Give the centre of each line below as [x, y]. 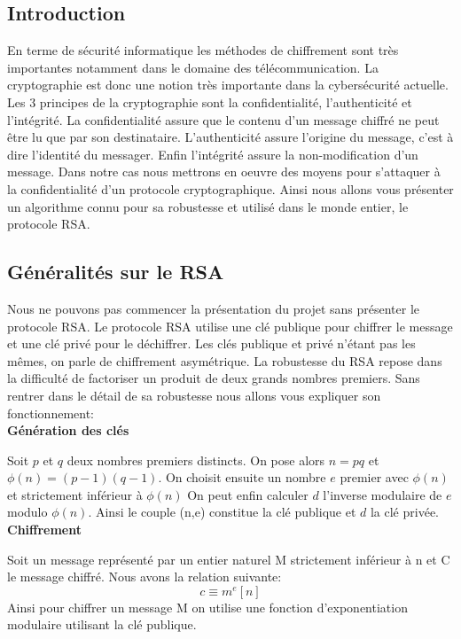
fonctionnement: [51, 413]
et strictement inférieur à [75, 494]
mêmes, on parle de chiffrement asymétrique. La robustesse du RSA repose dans [225, 360]
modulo [27, 512]
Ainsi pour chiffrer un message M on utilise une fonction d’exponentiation [207, 607]
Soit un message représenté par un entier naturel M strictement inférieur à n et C [229, 559]
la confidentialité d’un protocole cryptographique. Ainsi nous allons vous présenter [230, 188]
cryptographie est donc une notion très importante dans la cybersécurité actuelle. [228, 85]
